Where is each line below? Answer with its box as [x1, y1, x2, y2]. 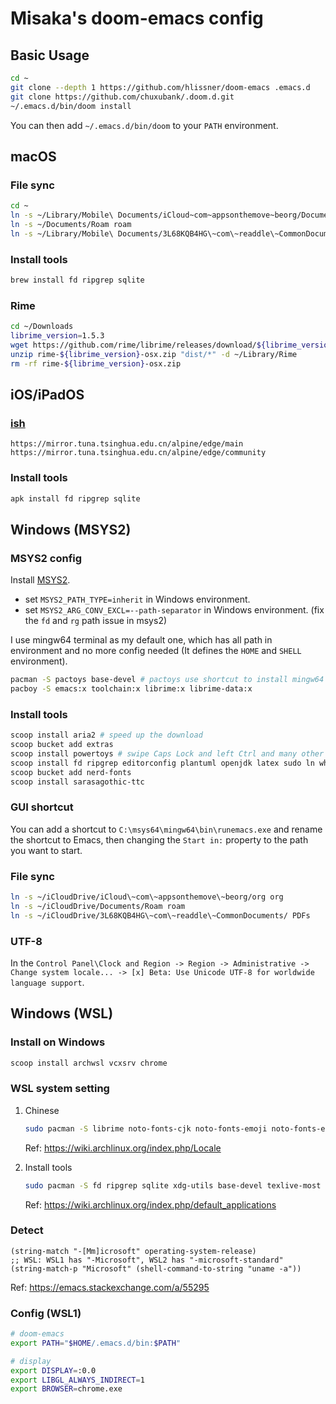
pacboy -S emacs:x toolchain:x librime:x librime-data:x [10, 683, 253, 694]
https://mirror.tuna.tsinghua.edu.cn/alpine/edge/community [10, 448, 267, 458]
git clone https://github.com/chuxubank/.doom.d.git [10, 92, 235, 102]
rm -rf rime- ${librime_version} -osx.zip [10, 358, 182, 369]
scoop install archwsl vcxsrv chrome [10, 1058, 168, 1068]
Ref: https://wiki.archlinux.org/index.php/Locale [24, 1142, 222, 1154]
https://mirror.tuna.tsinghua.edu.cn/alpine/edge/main [10, 439, 244, 449]
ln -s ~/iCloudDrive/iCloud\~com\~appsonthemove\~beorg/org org [10, 892, 284, 902]
